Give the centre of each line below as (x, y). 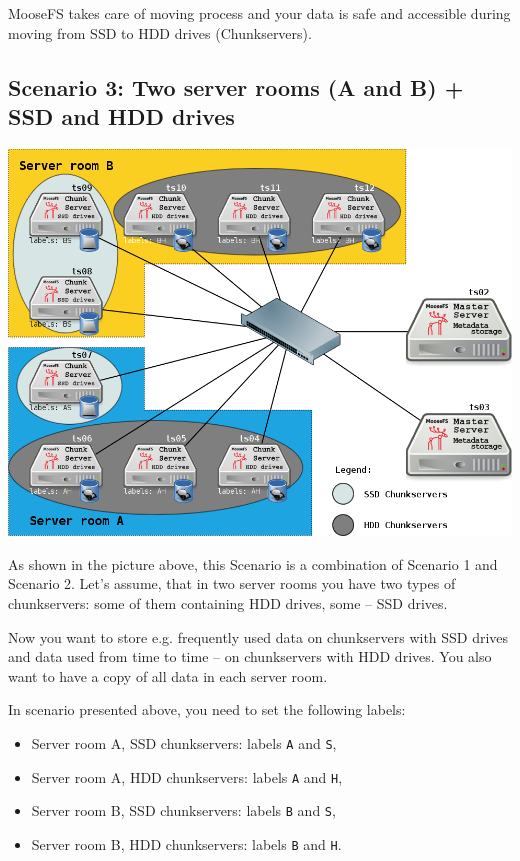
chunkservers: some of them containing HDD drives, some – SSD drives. (228, 602)
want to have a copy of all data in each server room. (168, 675)
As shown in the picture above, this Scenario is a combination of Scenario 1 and (253, 563)
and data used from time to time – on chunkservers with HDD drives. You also (250, 656)
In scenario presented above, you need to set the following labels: (207, 709)
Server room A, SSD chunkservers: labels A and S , (184, 742)
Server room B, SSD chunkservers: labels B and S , (183, 810)
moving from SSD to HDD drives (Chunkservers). (160, 32)
